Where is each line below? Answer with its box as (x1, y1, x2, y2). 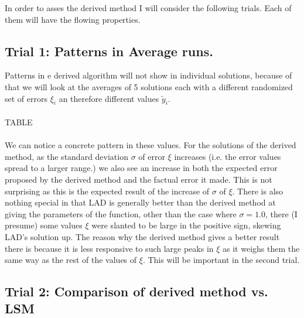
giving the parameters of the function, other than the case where (5, 207, 237, 220)
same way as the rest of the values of (5, 254, 137, 266)
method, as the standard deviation (5, 150, 128, 162)
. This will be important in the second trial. (142, 254, 300, 266)
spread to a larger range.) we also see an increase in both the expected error (5, 162, 278, 174)
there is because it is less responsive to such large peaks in (5, 242, 214, 254)
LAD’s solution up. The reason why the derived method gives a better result (5, 230, 280, 242)
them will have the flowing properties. (5, 13, 141, 25)
